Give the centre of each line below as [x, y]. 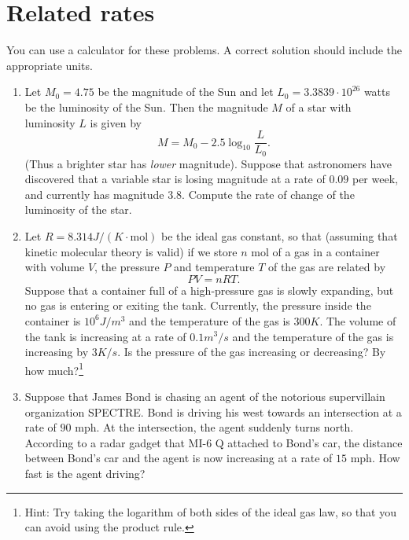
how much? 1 [54, 369]
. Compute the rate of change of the [268, 194]
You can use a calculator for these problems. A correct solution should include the [204, 50]
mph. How [375, 458]
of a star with [319, 107]
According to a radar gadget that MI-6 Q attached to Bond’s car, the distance [214, 442]
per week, [375, 179]
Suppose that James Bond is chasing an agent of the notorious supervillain [205, 396]
